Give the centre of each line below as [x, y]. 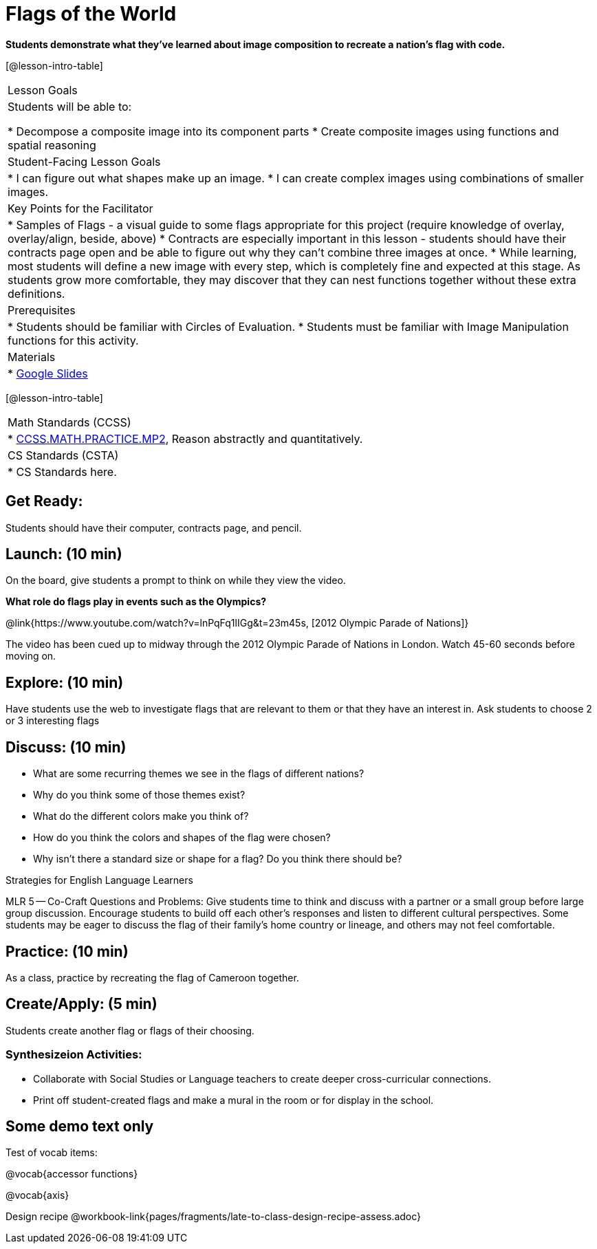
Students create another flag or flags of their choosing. [130, 1030]
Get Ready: [44, 501]
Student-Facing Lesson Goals [84, 161]
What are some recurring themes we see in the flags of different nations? [199, 774]
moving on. [31, 656]
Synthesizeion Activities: [74, 1055]
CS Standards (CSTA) [63, 455]
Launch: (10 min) [64, 554]
